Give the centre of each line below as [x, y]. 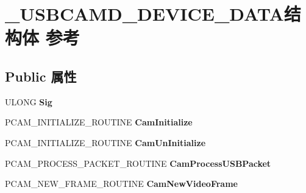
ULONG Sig [29, 101]
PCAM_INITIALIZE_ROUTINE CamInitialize [99, 122]
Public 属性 [41, 76]
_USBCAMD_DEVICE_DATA [144, 14]
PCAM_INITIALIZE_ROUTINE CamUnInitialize [105, 142]
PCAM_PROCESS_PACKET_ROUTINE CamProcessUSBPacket [138, 163]
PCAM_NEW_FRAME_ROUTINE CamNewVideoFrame [121, 184]
